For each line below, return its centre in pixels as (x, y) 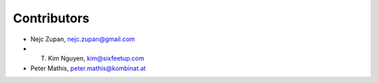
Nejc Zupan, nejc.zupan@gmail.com (83, 39)
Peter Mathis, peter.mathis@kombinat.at (88, 68)
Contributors (51, 18)
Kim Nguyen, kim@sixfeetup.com (96, 59)
